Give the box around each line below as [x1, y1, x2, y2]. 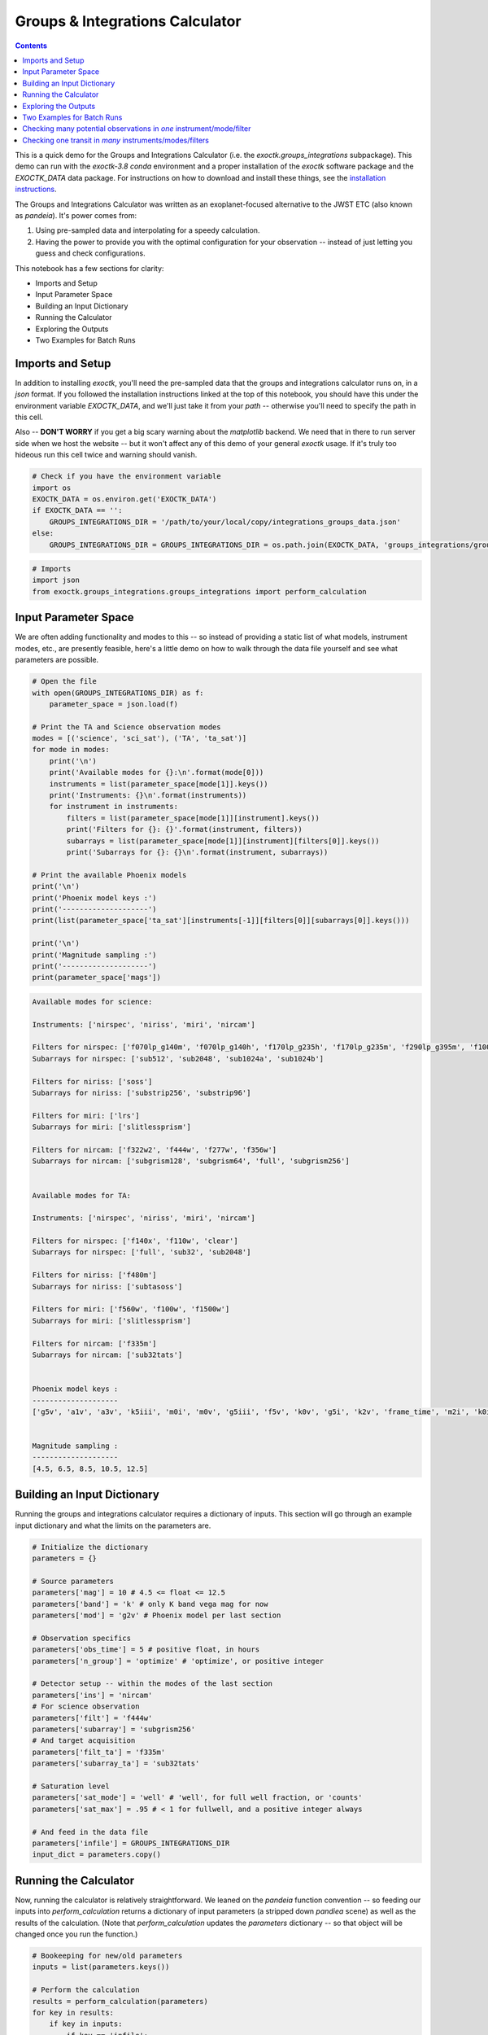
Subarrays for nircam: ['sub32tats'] [32, 1350, 183, 1359]
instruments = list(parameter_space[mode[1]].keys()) [49, 779, 268, 789]
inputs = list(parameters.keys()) [32, 1963, 170, 1972]
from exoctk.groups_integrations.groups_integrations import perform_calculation [32, 587, 368, 596]
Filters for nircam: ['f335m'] [32, 1339, 158, 1348]
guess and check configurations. [35, 248, 146, 258]
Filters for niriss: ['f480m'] [32, 1271, 158, 1280]
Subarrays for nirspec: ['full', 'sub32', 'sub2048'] [32, 1248, 251, 1257]
